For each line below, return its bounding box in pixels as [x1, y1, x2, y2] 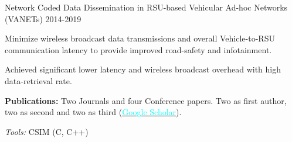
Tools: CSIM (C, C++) [5, 125, 89, 137]
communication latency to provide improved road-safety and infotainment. [5, 43, 272, 56]
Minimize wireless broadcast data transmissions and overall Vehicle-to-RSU [5, 32, 275, 44]
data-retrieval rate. [5, 74, 72, 86]
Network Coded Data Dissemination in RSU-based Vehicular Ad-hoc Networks [5, 1, 288, 13]
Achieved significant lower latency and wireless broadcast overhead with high [5, 63, 281, 75]
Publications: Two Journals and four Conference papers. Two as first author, [5, 94, 287, 106]
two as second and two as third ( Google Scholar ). [5, 106, 182, 118]
